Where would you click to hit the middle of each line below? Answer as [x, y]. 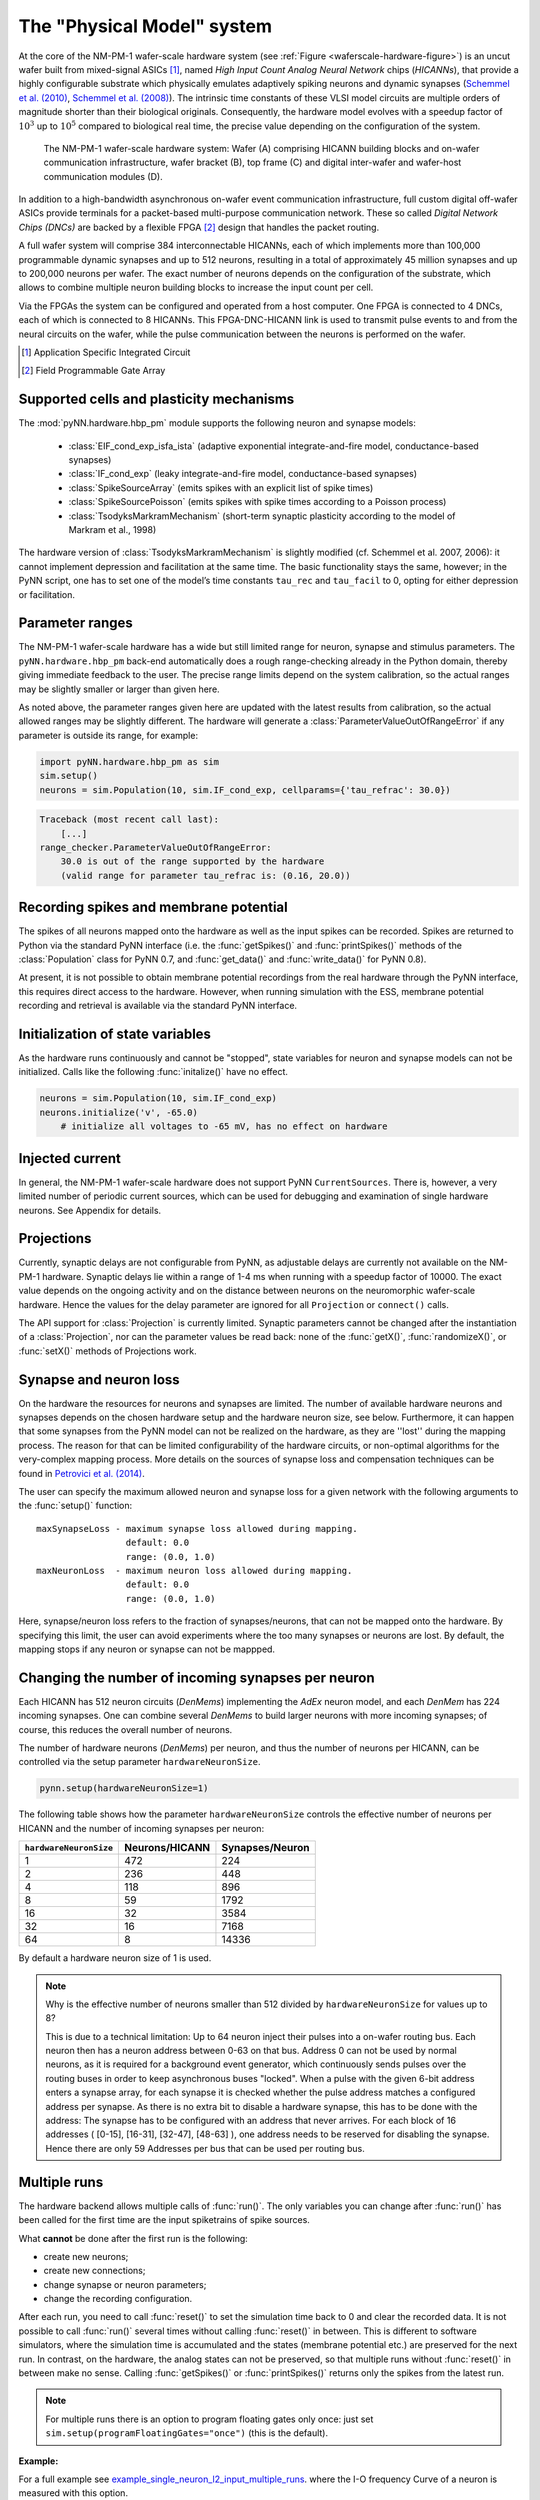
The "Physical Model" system [145, 26]
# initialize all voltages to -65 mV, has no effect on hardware [224, 1126]
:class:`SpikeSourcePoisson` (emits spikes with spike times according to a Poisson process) [257, 502]
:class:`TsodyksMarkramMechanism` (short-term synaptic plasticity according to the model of [262, 516]
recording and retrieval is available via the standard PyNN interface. [158, 1006]
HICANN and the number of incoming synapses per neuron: [141, 1828]
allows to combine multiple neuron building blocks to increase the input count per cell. [196, 287]
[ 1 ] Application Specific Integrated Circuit [106, 352]
